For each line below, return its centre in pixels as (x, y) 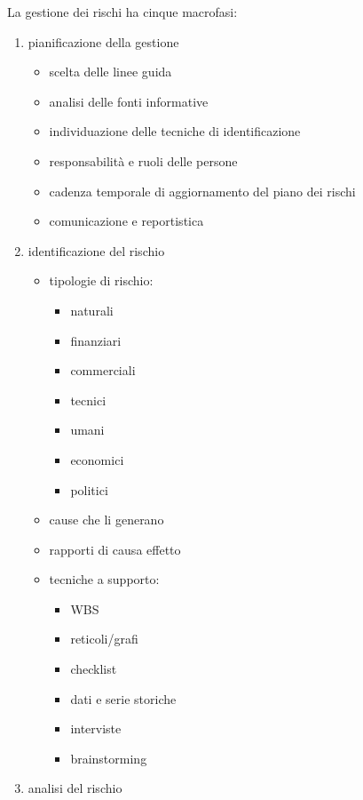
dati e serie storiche (123, 698)
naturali (92, 310)
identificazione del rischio (96, 250)
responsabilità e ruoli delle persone (143, 160)
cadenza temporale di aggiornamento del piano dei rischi (202, 191)
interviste (96, 728)
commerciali (103, 370)
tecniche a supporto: (104, 579)
